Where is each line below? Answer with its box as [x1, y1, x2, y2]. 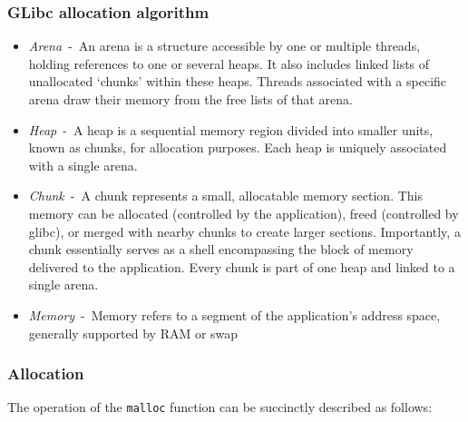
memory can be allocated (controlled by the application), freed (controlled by [28, 203, 459, 222]
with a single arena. [28, 155, 138, 174]
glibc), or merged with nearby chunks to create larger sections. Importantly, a [28, 221, 461, 240]
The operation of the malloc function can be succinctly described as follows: [7, 397, 433, 417]
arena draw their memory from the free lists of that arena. [28, 90, 353, 108]
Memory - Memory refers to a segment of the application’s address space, [28, 305, 441, 324]
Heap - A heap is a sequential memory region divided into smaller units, [28, 120, 434, 139]
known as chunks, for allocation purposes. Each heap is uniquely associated [28, 138, 447, 157]
